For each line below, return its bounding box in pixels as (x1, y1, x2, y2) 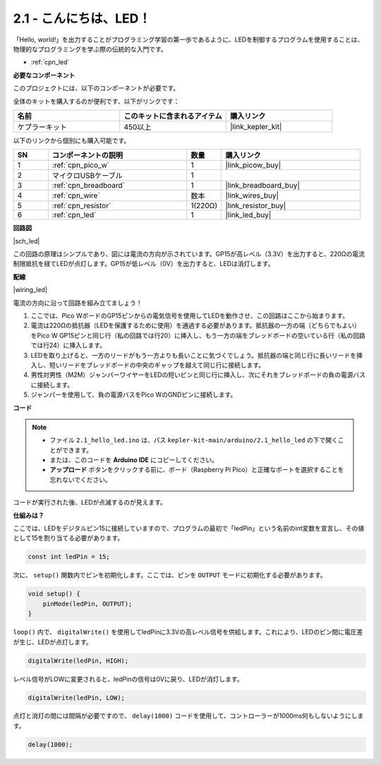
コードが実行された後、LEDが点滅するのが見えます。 (13, 498, 167, 507)
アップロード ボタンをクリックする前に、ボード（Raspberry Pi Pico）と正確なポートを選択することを (49, 466, 344, 474)
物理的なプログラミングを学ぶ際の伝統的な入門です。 (13, 44, 167, 53)
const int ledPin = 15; (28, 553, 111, 561)
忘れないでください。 (49, 475, 112, 483)
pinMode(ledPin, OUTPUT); (42, 600, 133, 608)
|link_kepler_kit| (229, 121, 282, 131)
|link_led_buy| (225, 210, 272, 220)
